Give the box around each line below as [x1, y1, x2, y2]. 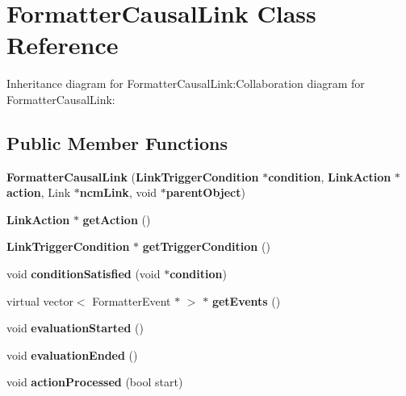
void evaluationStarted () [6, 319, 144, 336]
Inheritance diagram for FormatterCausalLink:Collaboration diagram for [6, 75, 365, 92]
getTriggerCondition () [142, 238, 270, 255]
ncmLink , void [79, 184, 157, 201]
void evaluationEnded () [6, 346, 138, 363]
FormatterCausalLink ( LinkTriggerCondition [6, 168, 259, 185]
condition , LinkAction [268, 168, 391, 185]
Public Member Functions [6, 130, 228, 155]
